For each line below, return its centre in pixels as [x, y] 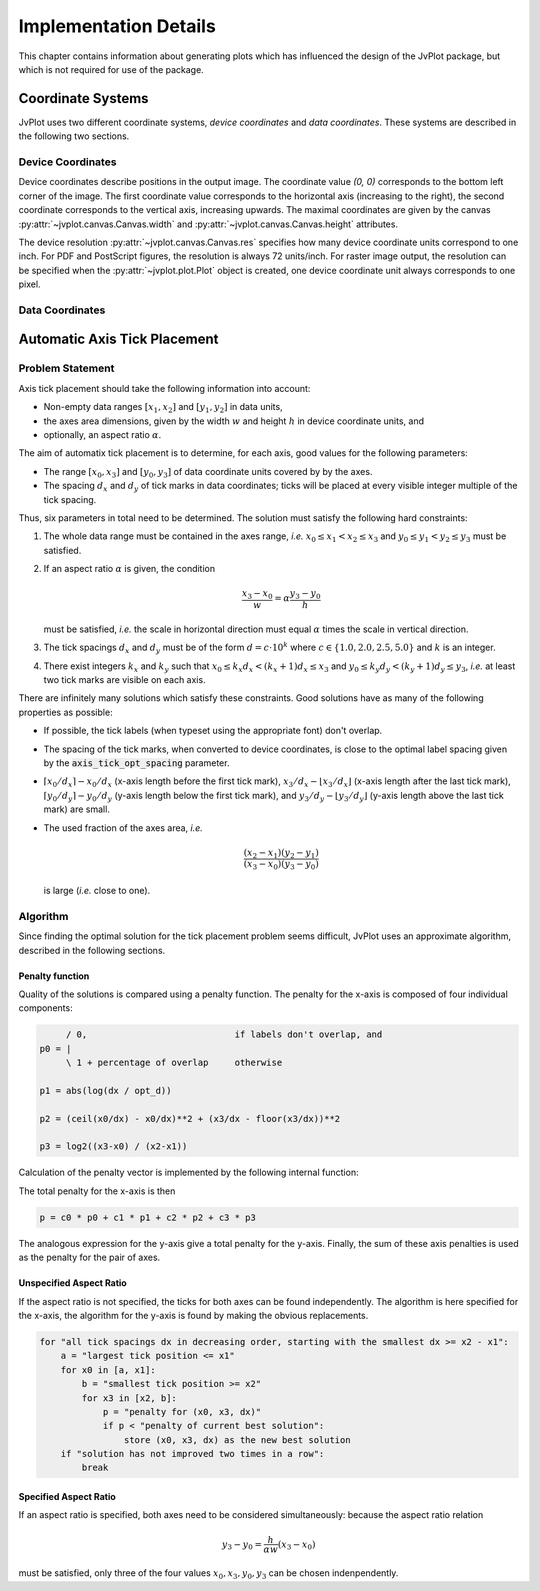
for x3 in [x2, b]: [129, 1398]
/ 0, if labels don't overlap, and [224, 1034]
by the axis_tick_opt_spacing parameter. [136, 762]
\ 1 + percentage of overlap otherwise [174, 1063]
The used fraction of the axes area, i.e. [123, 827]
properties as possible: [66, 712]
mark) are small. [76, 809]
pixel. [29, 284]
